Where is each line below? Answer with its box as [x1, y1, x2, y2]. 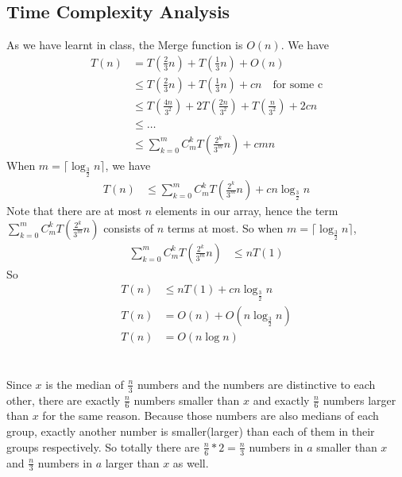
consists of [103, 219, 153, 236]
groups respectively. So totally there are [6, 438, 199, 455]
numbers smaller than [133, 391, 240, 408]
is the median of [45, 375, 124, 392]
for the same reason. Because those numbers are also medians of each [42, 407, 379, 424]
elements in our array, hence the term [155, 202, 338, 219]
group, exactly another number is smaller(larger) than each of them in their [6, 423, 375, 440]
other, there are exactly [6, 391, 121, 408]
